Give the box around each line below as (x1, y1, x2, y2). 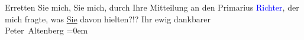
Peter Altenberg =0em (5, 24, 88, 36)
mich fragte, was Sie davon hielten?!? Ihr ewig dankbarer (5, 12, 211, 25)
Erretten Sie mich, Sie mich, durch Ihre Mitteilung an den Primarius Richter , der (5, 1, 299, 13)
